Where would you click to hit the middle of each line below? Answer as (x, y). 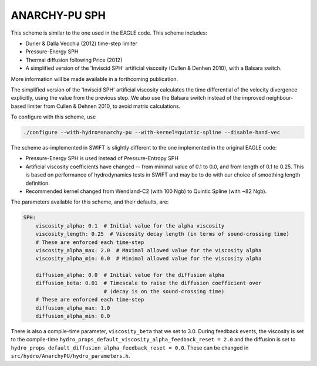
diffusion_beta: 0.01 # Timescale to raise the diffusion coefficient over (149, 283)
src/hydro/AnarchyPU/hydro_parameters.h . (70, 356)
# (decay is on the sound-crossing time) (164, 291)
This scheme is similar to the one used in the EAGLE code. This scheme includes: (109, 33)
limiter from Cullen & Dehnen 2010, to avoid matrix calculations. (104, 106)
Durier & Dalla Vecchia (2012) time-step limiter (82, 43)
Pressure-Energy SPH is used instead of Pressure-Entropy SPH (102, 158)
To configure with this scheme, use (53, 117)
